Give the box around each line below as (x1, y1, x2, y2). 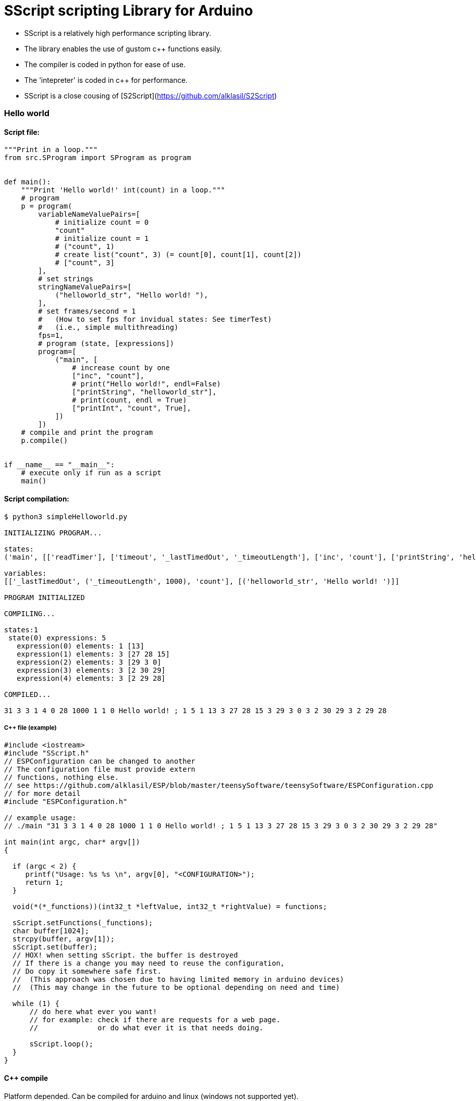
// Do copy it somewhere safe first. (12, 967, 161, 976)
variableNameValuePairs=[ (38, 210, 140, 219)
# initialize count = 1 (55, 234, 149, 243)
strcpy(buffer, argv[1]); (12, 935, 115, 943)
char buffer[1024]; (12, 927, 89, 935)
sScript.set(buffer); (12, 943, 98, 952)
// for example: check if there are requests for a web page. (29, 1016, 280, 1024)
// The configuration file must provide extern (4, 765, 196, 774)
